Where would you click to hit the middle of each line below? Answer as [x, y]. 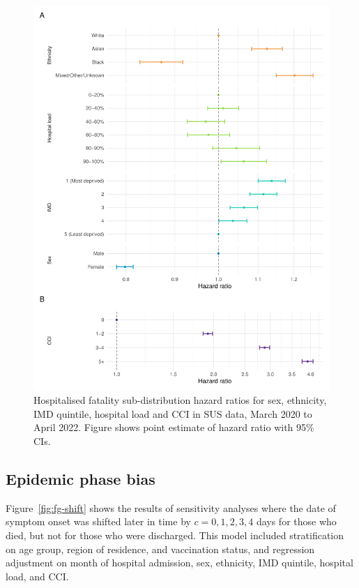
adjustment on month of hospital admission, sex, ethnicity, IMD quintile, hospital [179, 563]
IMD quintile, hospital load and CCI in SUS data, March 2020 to [173, 413]
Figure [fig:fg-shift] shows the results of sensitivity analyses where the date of [171, 507]
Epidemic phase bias [81, 479]
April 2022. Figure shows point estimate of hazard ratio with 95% [174, 427]
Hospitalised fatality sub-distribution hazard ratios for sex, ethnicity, [180, 400]
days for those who [296, 521]
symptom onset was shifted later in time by [98, 521]
